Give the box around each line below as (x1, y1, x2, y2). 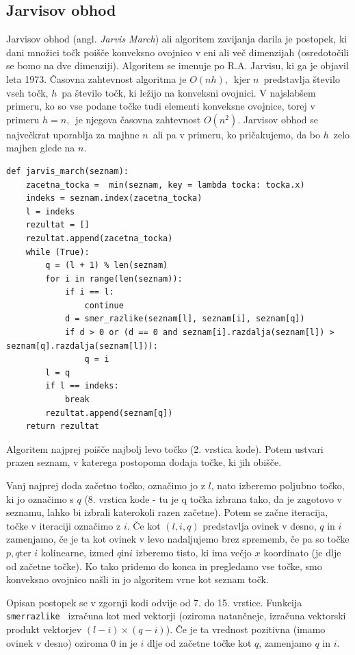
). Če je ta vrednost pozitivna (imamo (166, 622, 326, 637)
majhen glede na (6, 140, 75, 155)
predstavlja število (263, 71, 340, 86)
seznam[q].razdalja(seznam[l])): (6, 341, 158, 351)
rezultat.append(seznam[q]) (45, 408, 173, 418)
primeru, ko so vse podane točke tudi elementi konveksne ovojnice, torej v (6, 99, 315, 113)
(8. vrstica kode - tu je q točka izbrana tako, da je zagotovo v (84, 491, 342, 506)
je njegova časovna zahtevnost (75, 112, 201, 126)
